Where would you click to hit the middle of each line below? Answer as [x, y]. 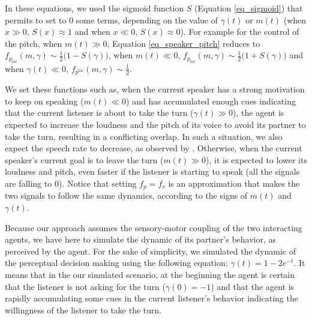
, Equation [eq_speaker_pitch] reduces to [184, 43]
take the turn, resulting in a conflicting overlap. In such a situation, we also [144, 136]
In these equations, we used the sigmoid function [94, 8]
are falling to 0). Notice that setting [71, 183]
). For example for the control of [240, 32]
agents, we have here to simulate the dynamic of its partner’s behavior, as [141, 239]
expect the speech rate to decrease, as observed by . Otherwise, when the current [154, 148]
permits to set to [36, 20]
